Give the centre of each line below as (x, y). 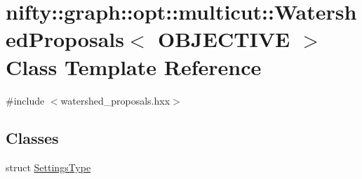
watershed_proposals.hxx (115, 100)
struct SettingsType (48, 167)
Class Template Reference (134, 66)
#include (25, 100)
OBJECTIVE (224, 39)
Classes (32, 138)
